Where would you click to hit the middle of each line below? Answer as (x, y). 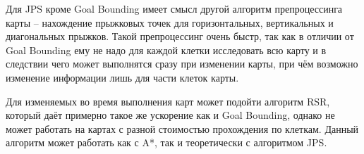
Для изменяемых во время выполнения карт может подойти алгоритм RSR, (168, 101)
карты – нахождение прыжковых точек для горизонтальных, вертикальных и (170, 22)
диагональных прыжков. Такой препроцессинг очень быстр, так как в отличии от (180, 36)
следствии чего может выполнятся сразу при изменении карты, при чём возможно (182, 64)
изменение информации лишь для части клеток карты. (122, 77)
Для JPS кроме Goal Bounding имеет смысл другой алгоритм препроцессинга (174, 8)
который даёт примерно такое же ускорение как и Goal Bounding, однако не (170, 115)
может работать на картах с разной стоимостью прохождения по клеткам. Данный (182, 128)
